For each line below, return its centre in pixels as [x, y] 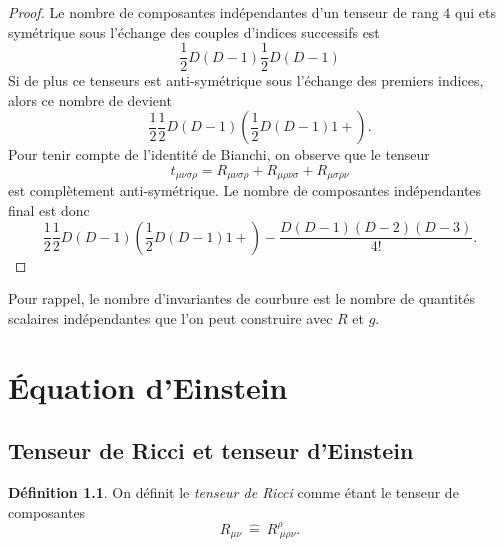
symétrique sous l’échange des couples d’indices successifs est [194, 31]
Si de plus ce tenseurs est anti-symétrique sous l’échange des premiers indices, [246, 80]
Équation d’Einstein [148, 386]
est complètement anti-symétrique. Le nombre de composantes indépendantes [245, 190]
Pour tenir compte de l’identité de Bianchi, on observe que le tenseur [219, 154]
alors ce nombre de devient [90, 99]
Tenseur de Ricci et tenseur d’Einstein [211, 450]
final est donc [49, 210]
